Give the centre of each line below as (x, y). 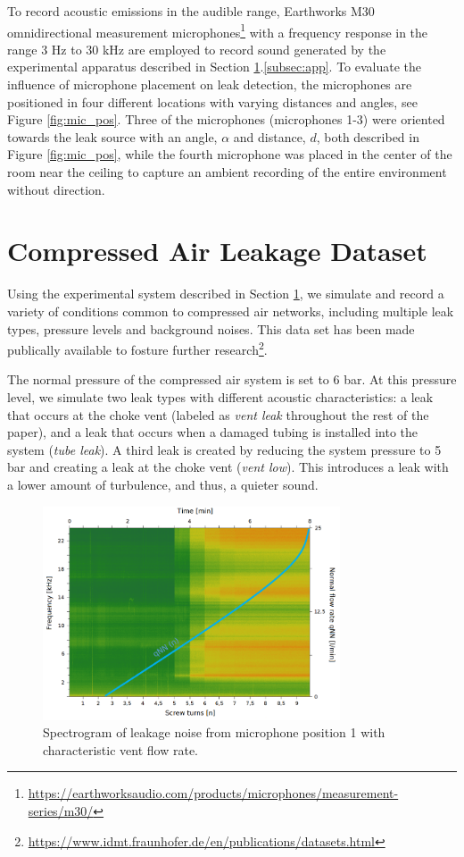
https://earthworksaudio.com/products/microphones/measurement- (213, 793)
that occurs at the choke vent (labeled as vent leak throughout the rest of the (218, 414)
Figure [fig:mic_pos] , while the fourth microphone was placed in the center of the (230, 154)
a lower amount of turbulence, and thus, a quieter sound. (163, 484)
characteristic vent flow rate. (121, 749)
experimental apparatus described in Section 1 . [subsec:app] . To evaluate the (215, 67)
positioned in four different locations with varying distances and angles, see (212, 101)
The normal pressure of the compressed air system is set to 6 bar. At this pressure (232, 379)
